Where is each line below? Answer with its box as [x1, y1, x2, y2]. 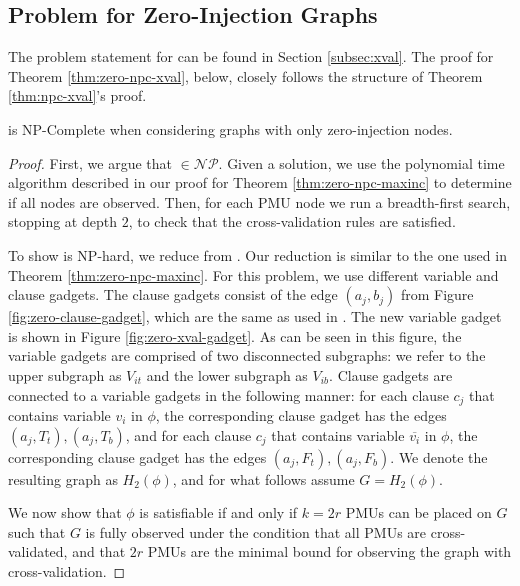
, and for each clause [125, 424, 252, 445]
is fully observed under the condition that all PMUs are [85, 521, 427, 542]
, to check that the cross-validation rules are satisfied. [128, 211, 456, 232]
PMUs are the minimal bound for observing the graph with [147, 541, 512, 562]
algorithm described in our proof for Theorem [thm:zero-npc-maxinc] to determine [8, 172, 512, 193]
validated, [8, 541, 68, 562]
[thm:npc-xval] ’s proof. [8, 85, 147, 106]
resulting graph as [8, 468, 118, 489]
